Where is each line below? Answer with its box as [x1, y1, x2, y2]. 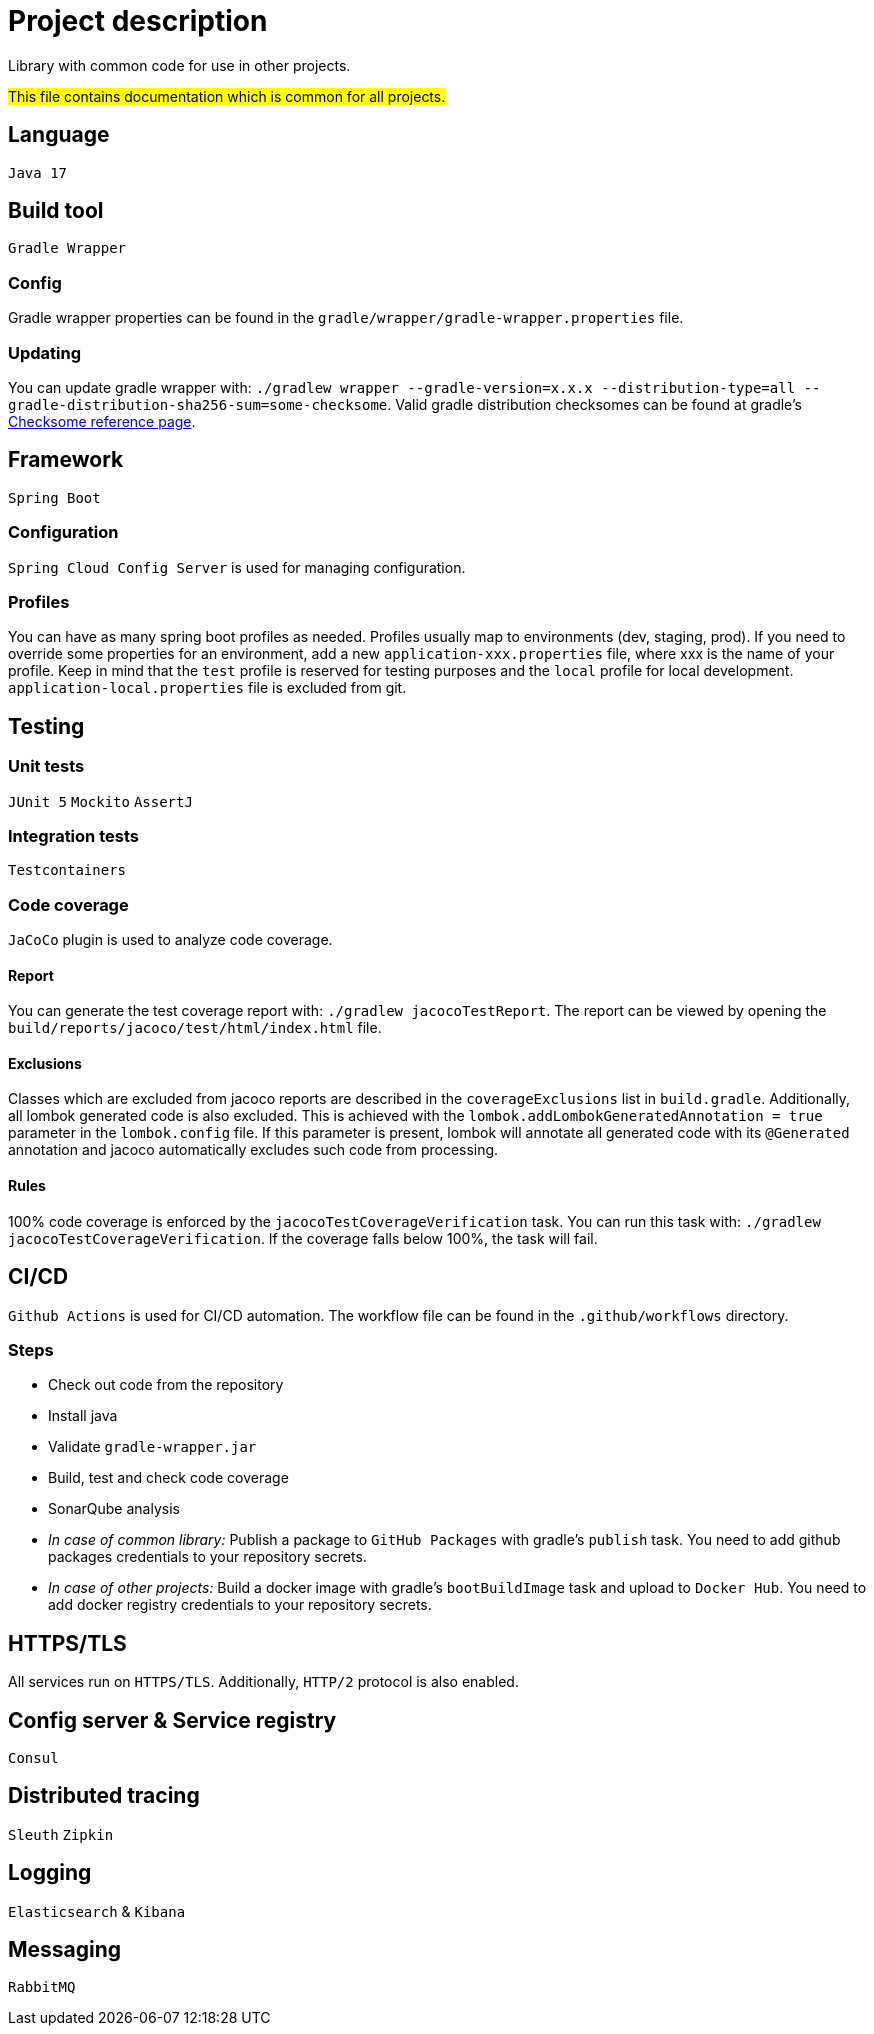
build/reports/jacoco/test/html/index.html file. [8, 1019, 382, 1037]
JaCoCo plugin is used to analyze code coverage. [8, 931, 333, 948]
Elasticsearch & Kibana [8, 1902, 186, 1920]
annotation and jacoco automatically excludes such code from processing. [8, 1141, 499, 1159]
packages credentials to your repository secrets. [48, 1548, 367, 1566]
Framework [8, 447, 124, 473]
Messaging [8, 1937, 122, 1963]
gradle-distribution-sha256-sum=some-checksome [8, 396, 388, 413]
